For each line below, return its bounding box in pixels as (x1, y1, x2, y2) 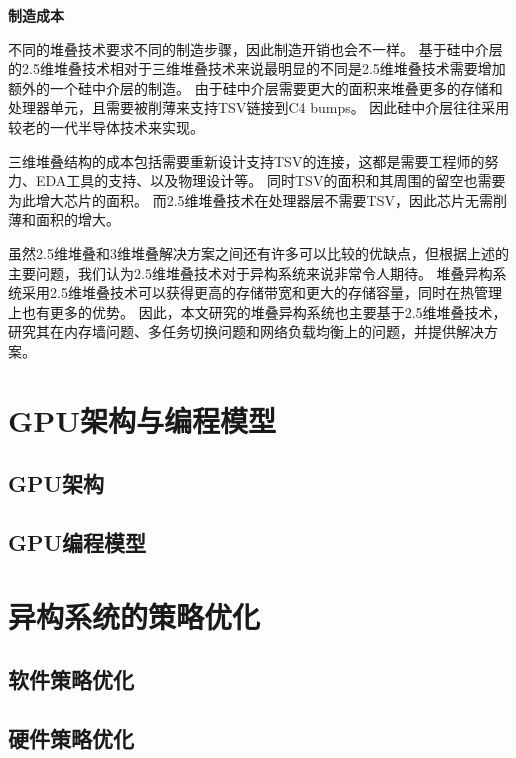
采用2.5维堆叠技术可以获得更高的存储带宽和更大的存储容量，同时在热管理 (21, 282, 502, 303)
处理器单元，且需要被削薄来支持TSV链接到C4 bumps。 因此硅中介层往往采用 (8, 97, 510, 118)
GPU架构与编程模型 (8, 399, 277, 440)
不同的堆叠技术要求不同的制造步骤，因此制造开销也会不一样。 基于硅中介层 (8, 38, 503, 59)
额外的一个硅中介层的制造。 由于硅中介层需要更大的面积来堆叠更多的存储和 (8, 77, 503, 98)
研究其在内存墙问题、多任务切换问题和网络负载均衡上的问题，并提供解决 (8, 321, 484, 342)
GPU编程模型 (8, 527, 147, 558)
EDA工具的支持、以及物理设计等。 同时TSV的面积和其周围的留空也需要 (35, 170, 506, 191)
